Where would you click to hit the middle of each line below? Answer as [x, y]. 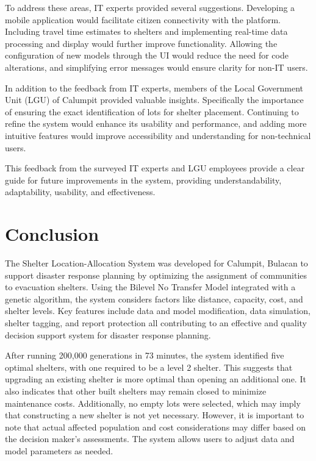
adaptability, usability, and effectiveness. [80, 192]
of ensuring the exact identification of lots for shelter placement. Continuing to [152, 111]
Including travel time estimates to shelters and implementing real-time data [146, 31]
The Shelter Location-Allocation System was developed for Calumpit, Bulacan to [156, 263]
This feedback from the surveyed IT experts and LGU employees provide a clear [155, 168]
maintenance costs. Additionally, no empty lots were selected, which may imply [153, 403]
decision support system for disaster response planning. [108, 334]
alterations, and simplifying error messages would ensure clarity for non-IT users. [156, 67]
